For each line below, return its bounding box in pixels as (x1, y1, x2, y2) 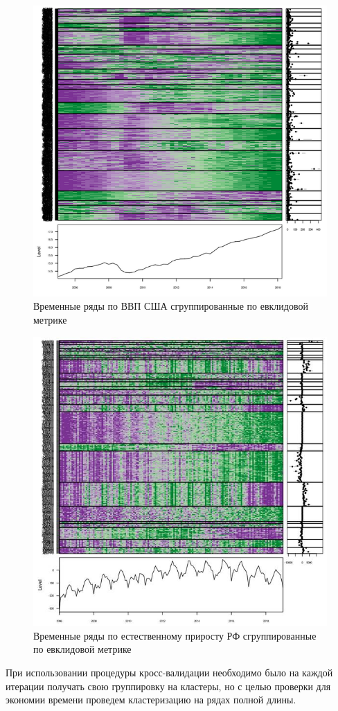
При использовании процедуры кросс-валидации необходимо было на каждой (6, 665, 333, 680)
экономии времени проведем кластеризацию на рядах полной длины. (6, 692, 296, 707)
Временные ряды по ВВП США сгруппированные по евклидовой (33, 299, 308, 313)
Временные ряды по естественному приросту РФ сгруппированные (33, 628, 317, 642)
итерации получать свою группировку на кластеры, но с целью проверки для (6, 678, 331, 693)
